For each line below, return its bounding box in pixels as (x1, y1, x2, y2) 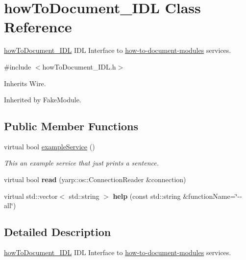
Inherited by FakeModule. (4, 95, 81, 105)
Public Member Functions (4, 118, 138, 134)
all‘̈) (4, 200, 16, 211)
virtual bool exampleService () (4, 141, 95, 151)
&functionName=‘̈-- (183, 190, 242, 201)
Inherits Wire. (4, 78, 46, 88)
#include (4, 61, 31, 71)
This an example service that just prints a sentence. (4, 158, 159, 168)
